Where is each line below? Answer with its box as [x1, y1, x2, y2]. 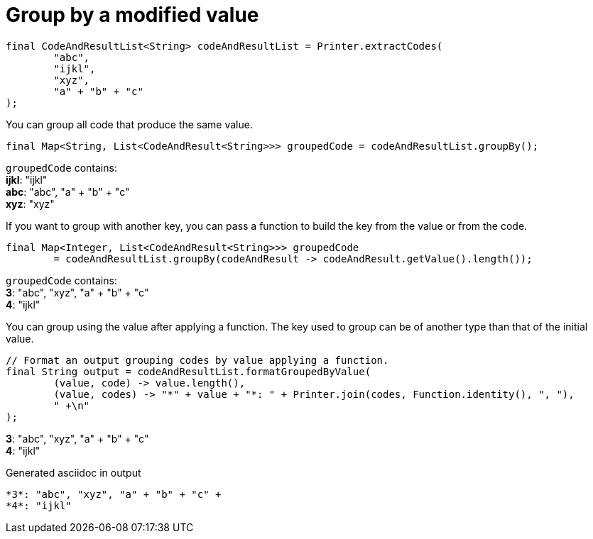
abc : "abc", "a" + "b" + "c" [6, 185, 130, 198]
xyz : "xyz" [6, 197, 55, 210]
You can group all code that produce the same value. [6, 118, 253, 130]
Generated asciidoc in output [6, 466, 141, 479]
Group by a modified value [6, 3, 259, 27]
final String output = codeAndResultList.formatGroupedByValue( [6, 365, 371, 377]
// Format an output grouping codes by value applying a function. [6, 354, 389, 366]
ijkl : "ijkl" [6, 173, 48, 186]
